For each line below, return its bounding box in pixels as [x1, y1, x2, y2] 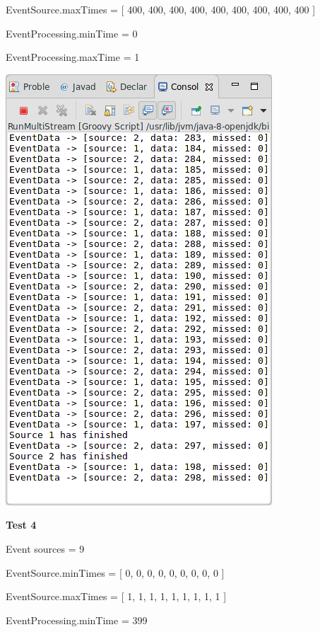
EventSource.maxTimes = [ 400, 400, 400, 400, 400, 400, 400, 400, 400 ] [6, 2, 316, 16]
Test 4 [6, 517, 37, 532]
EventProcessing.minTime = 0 [6, 25, 138, 40]
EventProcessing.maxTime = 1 [6, 50, 140, 64]
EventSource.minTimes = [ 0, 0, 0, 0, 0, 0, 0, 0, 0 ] [6, 565, 225, 580]
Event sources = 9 [6, 541, 85, 556]
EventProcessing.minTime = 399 [6, 612, 148, 627]
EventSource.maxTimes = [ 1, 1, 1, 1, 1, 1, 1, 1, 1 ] [6, 589, 227, 604]
